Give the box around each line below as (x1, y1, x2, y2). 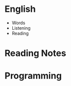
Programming (4, 70, 62, 82)
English (4, 3, 36, 15)
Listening (11, 25, 31, 31)
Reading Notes (4, 48, 67, 59)
